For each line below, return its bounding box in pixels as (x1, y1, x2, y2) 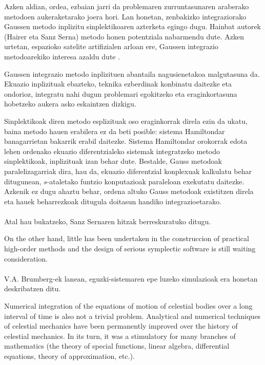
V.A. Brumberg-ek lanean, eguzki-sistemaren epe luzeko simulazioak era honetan (4, 273, 258, 284)
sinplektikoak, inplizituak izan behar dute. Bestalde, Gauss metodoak (4, 156, 222, 166)
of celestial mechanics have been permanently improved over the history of (4, 320, 238, 331)
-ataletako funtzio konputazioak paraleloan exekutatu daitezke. (47, 176, 244, 186)
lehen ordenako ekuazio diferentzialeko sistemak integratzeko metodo (4, 145, 220, 156)
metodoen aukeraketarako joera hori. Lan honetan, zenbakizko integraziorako (4, 11, 247, 22)
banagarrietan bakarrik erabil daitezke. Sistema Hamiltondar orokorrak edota (4, 136, 248, 146)
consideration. (4, 253, 48, 264)
